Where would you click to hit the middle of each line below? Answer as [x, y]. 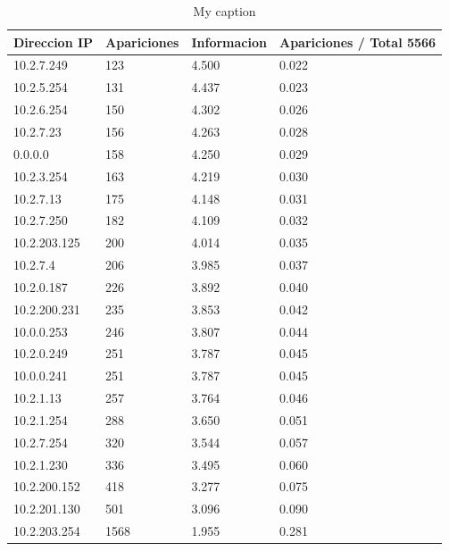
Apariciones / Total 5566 [358, 42]
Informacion [229, 42]
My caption [224, 11]
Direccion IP [54, 42]
